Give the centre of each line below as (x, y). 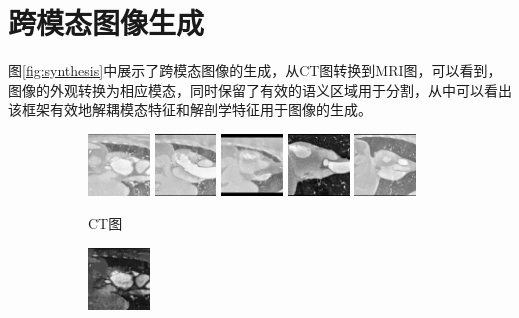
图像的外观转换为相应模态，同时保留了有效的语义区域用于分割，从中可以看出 (260, 89)
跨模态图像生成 (106, 22)
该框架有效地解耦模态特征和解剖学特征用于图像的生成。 (190, 109)
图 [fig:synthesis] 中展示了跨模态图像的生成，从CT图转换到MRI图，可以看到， (255, 70)
